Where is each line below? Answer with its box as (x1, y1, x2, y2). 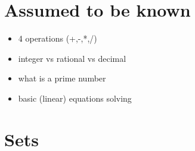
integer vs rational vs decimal (18, 52, 126, 64)
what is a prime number (18, 72, 106, 84)
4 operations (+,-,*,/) (18, 32, 97, 45)
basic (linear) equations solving (18, 92, 132, 104)
